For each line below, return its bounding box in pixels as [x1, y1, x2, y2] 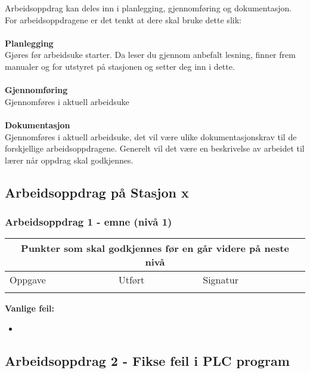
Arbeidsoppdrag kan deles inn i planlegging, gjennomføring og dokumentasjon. [5, 2, 292, 14]
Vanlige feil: [5, 302, 55, 315]
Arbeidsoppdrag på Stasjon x [5, 183, 189, 201]
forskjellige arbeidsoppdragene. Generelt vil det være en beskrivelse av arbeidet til [5, 142, 305, 155]
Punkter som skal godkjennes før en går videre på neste [21, 241, 289, 255]
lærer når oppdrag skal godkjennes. [5, 153, 134, 166]
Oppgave [10, 273, 46, 287]
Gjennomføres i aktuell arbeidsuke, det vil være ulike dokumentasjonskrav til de [5, 130, 297, 143]
